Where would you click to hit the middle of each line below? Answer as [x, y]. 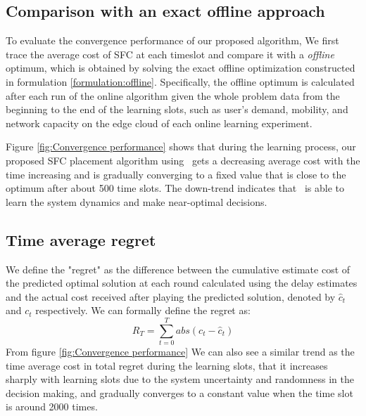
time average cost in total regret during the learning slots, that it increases [167, 365]
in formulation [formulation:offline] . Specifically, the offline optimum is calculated [180, 81]
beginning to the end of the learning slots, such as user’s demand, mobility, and [177, 109]
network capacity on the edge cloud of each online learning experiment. [159, 123]
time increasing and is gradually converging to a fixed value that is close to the [176, 174]
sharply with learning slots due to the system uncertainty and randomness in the [180, 379]
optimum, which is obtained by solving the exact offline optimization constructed [181, 68]
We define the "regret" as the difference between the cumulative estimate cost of [178, 269]
